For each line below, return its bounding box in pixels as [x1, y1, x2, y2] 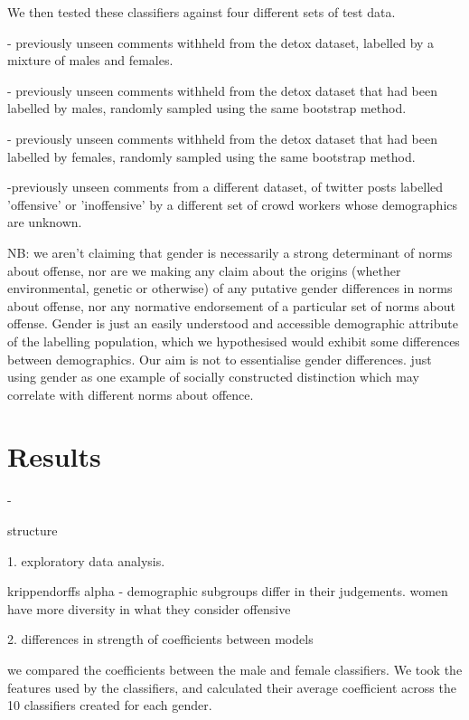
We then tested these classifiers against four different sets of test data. [7, 3, 396, 21]
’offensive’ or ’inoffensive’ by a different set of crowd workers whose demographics [7, 194, 458, 213]
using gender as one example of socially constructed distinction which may [7, 367, 419, 386]
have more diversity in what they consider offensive [7, 599, 291, 618]
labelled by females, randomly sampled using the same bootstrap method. [7, 147, 416, 166]
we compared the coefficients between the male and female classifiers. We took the [7, 659, 463, 678]
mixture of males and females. [7, 51, 174, 70]
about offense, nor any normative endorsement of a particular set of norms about [7, 296, 455, 315]
